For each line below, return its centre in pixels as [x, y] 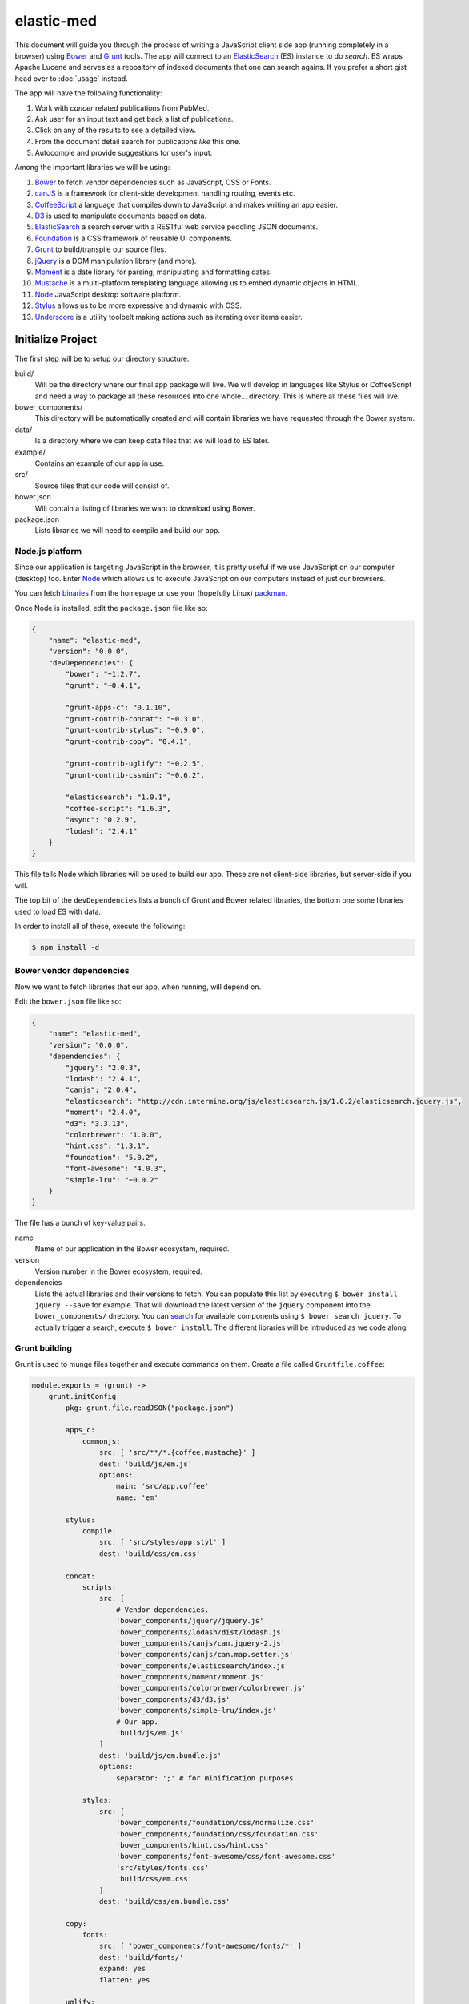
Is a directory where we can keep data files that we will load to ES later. [152, 441]
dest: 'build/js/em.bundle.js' [160, 1755]
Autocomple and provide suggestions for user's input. [124, 153]
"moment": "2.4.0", [103, 1113]
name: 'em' [138, 1497]
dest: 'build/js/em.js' [145, 1464]
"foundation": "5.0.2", [112, 1157]
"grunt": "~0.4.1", [103, 685]
